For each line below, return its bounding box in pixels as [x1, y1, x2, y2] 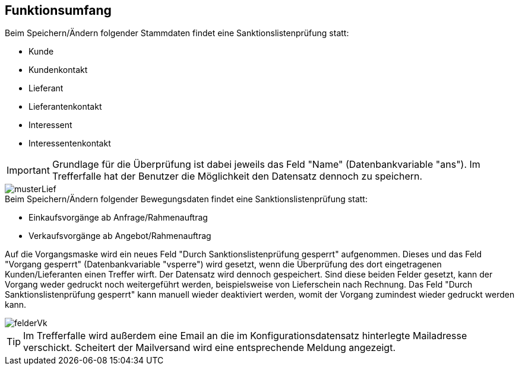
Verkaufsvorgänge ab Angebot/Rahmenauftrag [29, 231, 211, 241]
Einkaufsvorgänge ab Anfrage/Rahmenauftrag [29, 212, 208, 223]
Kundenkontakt [29, 65, 88, 75]
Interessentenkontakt [29, 138, 111, 149]
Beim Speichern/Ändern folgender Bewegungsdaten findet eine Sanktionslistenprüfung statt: [5, 194, 368, 205]
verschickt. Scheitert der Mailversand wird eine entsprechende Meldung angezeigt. [23, 342, 396, 354]
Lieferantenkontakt [29, 101, 102, 112]
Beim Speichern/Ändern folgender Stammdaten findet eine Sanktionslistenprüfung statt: [5, 28, 349, 39]
